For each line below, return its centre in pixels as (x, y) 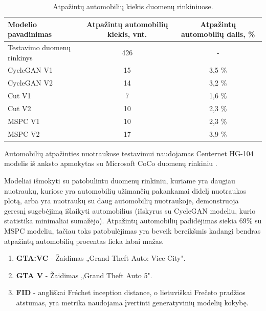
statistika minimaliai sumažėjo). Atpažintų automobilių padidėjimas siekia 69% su (133, 221)
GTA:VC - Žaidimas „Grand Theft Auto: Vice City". (101, 258)
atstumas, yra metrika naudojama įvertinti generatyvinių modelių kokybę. (132, 302)
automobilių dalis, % (218, 34)
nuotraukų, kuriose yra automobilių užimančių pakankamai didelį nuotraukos (125, 190)
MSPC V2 (24, 133)
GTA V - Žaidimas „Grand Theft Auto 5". (84, 275)
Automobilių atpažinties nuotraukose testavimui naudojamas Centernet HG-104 (129, 153)
